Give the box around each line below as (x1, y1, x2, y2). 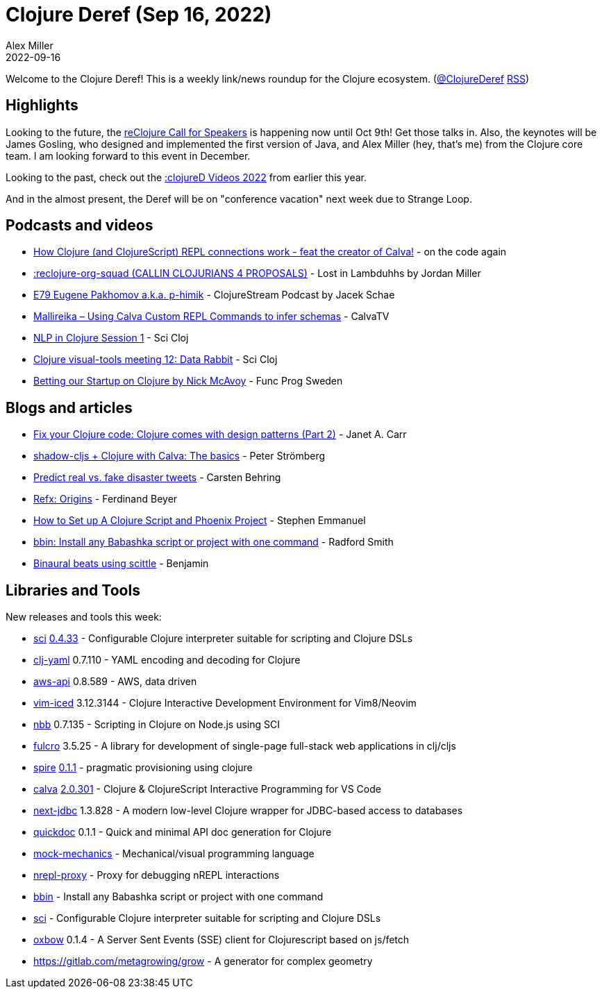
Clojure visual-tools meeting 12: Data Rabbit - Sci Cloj (33, 353, 278, 366)
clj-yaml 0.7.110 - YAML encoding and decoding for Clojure (33, 654, 301, 666)
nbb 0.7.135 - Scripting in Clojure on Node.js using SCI (33, 718, 281, 731)
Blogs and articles (6, 398, 133, 416)
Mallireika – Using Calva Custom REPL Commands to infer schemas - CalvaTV (33, 310, 390, 323)
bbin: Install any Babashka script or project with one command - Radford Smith (33, 536, 394, 548)
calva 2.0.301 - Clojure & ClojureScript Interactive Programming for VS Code (33, 783, 381, 795)
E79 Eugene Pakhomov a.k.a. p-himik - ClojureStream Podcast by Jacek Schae (33, 289, 395, 301)
